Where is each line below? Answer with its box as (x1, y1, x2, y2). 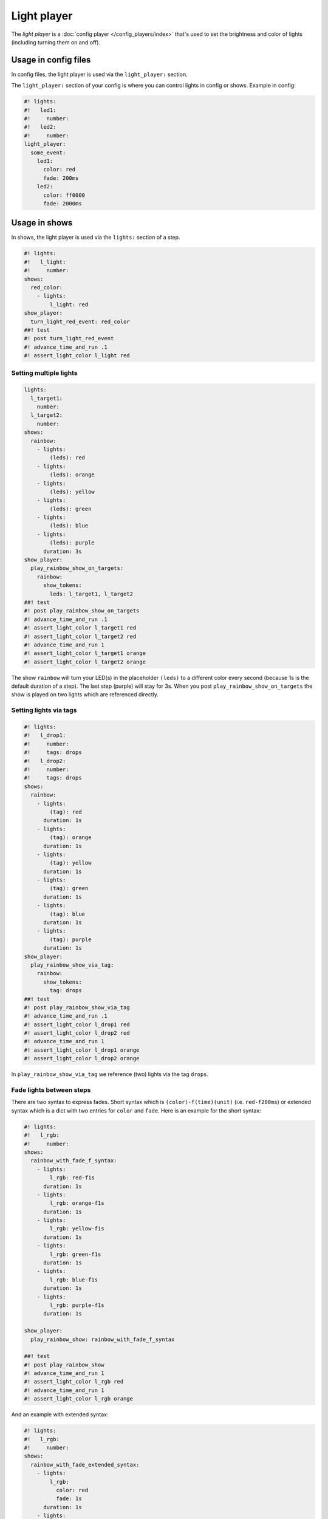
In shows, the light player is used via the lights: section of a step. (11, 234, 180, 241)
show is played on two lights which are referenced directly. (11, 691, 159, 698)
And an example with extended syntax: (11, 1411, 109, 1418)
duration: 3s (43, 547, 82, 555)
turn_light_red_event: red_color (30, 318, 130, 325)
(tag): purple (49, 936, 92, 943)
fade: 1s (55, 1495, 82, 1502)
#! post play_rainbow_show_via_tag (24, 1004, 130, 1011)
